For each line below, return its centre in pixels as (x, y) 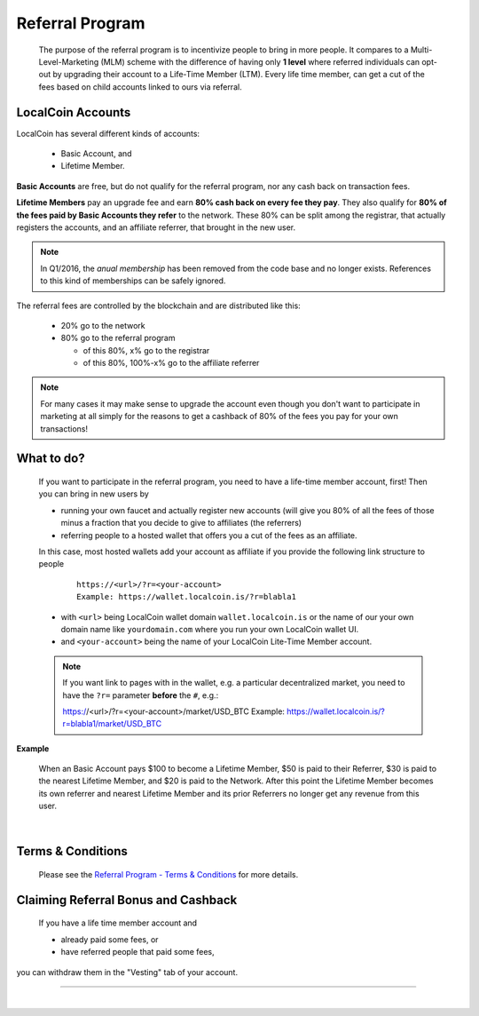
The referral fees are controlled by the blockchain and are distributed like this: (158, 306)
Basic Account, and (96, 154)
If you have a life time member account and (118, 923)
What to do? (51, 459)
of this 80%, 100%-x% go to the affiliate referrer (171, 363)
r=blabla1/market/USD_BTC (112, 724)
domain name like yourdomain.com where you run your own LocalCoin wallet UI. (210, 629)
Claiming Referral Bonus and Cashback (127, 900)
